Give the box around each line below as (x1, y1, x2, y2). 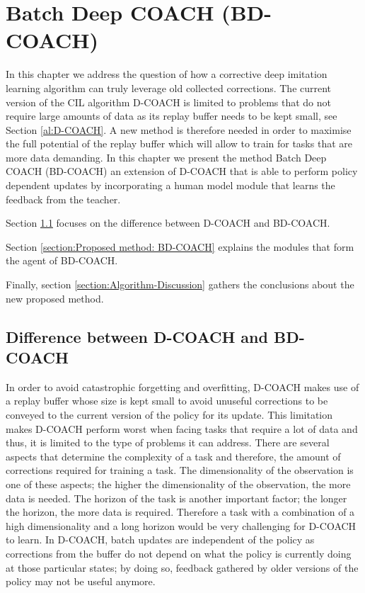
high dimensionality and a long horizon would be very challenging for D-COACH (6, 518, 357, 533)
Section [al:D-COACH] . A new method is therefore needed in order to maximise (6, 122, 352, 137)
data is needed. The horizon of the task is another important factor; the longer (6, 490, 347, 505)
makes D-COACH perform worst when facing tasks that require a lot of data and (6, 421, 358, 436)
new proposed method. (6, 290, 104, 305)
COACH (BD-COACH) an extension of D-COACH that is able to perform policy (6, 164, 358, 179)
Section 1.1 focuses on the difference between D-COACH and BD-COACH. (6, 215, 330, 230)
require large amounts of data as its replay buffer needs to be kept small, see (6, 108, 337, 123)
